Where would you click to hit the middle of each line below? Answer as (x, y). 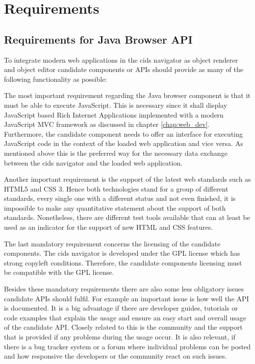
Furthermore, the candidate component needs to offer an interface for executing (124, 133)
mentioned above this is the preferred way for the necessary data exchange (116, 153)
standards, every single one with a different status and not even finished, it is (120, 198)
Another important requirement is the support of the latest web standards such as (127, 179)
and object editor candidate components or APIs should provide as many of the (124, 69)
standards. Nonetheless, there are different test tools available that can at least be (127, 217)
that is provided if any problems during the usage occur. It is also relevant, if (120, 337)
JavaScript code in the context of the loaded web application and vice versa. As (124, 143)
